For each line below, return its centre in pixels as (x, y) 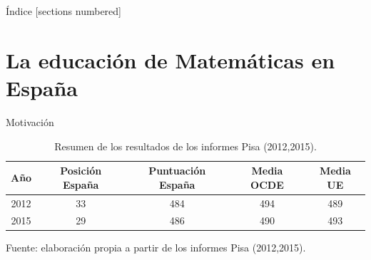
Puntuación (177, 171)
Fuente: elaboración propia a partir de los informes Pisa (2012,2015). (156, 248)
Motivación (30, 121)
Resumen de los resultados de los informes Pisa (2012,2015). (185, 146)
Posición (81, 171)
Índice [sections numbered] (63, 11)
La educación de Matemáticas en (171, 59)
